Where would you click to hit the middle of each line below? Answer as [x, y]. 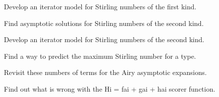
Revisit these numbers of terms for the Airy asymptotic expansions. [105, 72]
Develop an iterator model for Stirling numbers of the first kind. [100, 6]
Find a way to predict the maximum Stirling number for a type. [100, 56]
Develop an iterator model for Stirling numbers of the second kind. [104, 39]
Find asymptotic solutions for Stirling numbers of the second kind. [104, 23]
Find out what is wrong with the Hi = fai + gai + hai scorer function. [110, 88]
